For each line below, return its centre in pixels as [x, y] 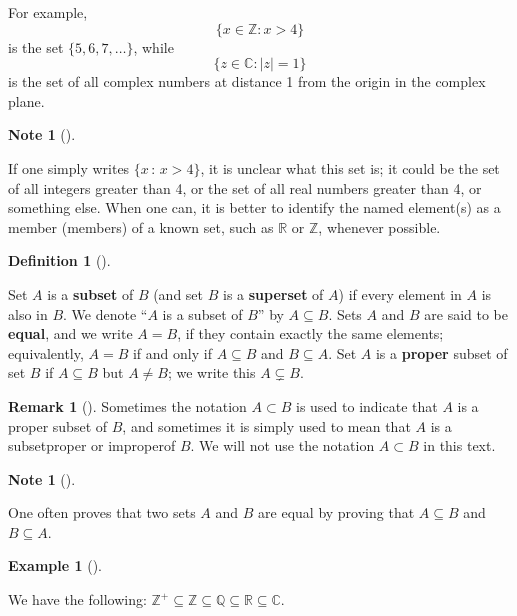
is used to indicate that [367, 405]
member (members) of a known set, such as [141, 226]
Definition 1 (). [59, 260]
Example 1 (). [55, 565]
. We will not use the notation [282, 445]
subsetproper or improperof [92, 445]
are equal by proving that [336, 512]
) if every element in [400, 293]
